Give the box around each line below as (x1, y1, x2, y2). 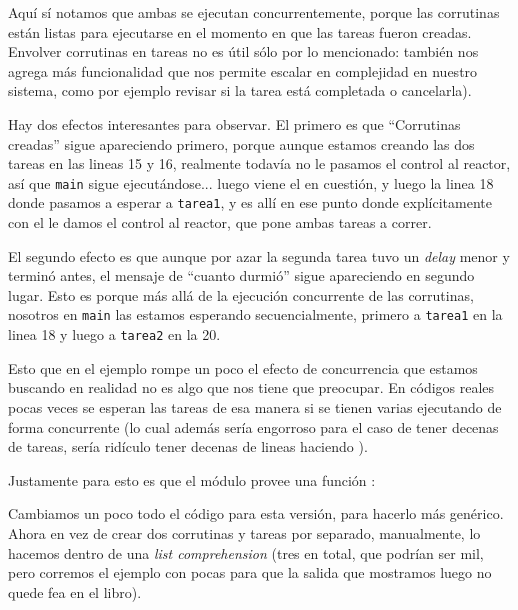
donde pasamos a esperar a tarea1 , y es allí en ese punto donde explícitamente (8, 192, 492, 213)
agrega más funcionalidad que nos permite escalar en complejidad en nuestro (8, 60, 478, 81)
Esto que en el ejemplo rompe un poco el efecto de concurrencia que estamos (8, 357, 478, 378)
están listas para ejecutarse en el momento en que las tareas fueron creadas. (8, 21, 472, 42)
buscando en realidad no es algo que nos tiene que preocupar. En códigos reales (8, 377, 495, 398)
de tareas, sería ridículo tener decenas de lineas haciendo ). (8, 436, 368, 457)
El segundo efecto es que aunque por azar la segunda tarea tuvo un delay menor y (8, 245, 510, 266)
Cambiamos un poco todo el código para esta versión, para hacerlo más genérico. (8, 503, 504, 524)
